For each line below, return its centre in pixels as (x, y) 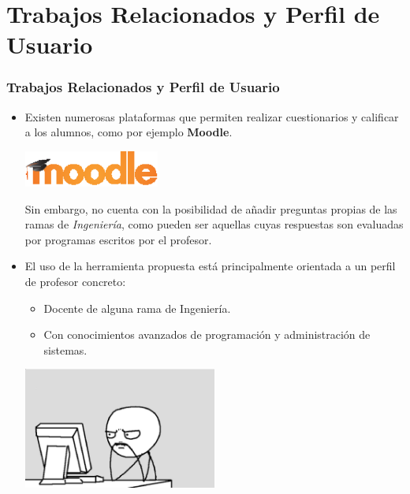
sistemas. (65, 349)
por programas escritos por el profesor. (118, 239)
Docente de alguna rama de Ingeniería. (137, 308)
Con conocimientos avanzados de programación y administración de (207, 334)
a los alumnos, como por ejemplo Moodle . (129, 132)
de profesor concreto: (75, 281)
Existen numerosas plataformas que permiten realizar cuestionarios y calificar (212, 116)
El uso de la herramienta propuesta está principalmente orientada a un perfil (210, 266)
